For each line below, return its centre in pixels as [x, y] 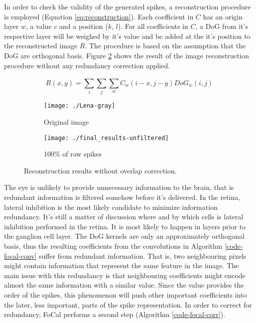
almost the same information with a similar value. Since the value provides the [124, 285]
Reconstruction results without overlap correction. [100, 170]
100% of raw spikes [73, 154]
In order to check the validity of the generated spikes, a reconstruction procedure [128, 6]
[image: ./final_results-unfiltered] [106, 138]
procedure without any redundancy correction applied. [87, 65]
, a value [39, 26]
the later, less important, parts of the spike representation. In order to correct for [128, 304]
